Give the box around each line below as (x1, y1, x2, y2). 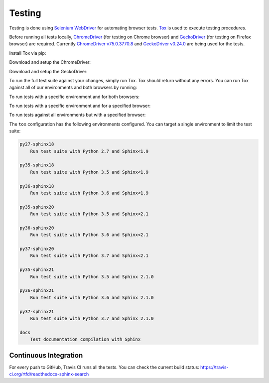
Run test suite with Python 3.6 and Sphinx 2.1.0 (30, 294, 154, 300)
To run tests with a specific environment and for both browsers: (9, 94, 139, 100)
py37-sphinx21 (19, 309, 54, 314)
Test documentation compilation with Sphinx (30, 337, 141, 342)
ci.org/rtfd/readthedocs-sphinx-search (9, 371, 89, 377)
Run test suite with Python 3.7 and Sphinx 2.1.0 (30, 315, 154, 321)
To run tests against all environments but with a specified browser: (9, 112, 146, 118)
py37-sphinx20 (19, 246, 54, 252)
